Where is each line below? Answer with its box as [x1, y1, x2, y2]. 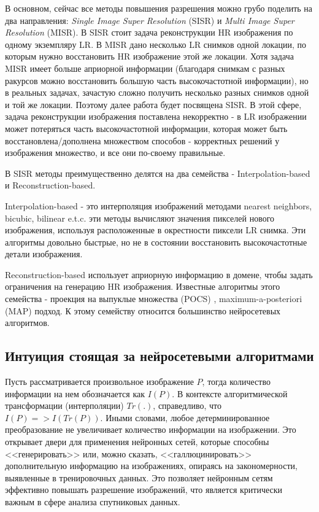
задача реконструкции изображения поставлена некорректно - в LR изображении [5, 110, 307, 123]
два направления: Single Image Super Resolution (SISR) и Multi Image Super [5, 14, 294, 26]
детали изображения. [5, 247, 83, 260]
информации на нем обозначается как [5, 387, 145, 400]
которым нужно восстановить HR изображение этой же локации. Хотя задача [5, 50, 294, 63]
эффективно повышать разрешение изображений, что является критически [5, 483, 283, 496]
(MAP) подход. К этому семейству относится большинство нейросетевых [5, 304, 281, 317]
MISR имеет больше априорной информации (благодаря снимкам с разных [5, 61, 285, 74]
